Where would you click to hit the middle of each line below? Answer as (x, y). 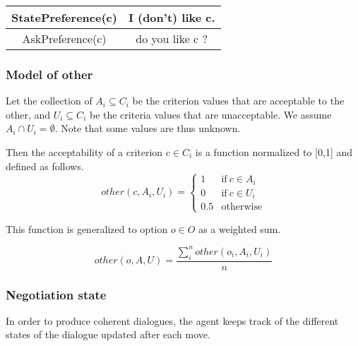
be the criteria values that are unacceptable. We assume (210, 114)
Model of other (49, 74)
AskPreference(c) (64, 38)
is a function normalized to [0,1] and (274, 152)
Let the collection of (49, 101)
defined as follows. (45, 166)
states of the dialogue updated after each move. (108, 334)
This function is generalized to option (87, 228)
